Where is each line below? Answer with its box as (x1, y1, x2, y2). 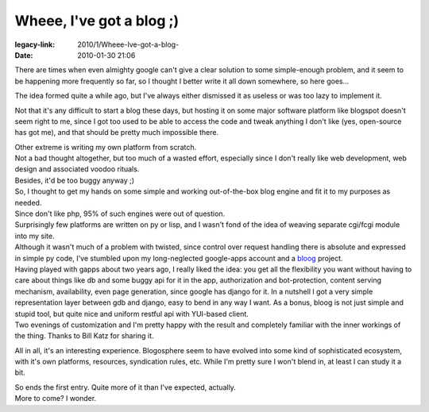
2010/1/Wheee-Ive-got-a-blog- (77, 40, 180, 49)
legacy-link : (14, 40, 56, 49)
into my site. (14, 231, 55, 241)
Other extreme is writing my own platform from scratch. (14, 142, 197, 152)
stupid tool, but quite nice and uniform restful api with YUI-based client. (14, 309, 249, 318)
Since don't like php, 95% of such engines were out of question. (14, 209, 226, 218)
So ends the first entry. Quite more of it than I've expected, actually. (14, 382, 236, 392)
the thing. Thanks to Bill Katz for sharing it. (14, 331, 154, 341)
